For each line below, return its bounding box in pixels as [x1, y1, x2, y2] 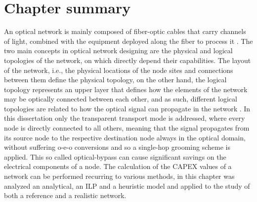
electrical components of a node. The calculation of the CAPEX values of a [4, 161, 232, 171]
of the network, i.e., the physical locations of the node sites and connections [4, 65, 233, 75]
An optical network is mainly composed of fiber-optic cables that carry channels [4, 26, 246, 36]
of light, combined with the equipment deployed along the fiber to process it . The [4, 35, 253, 46]
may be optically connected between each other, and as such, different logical [4, 94, 237, 104]
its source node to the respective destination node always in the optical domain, [4, 132, 246, 142]
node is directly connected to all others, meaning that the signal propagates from [4, 123, 250, 133]
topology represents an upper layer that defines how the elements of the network [4, 84, 248, 94]
